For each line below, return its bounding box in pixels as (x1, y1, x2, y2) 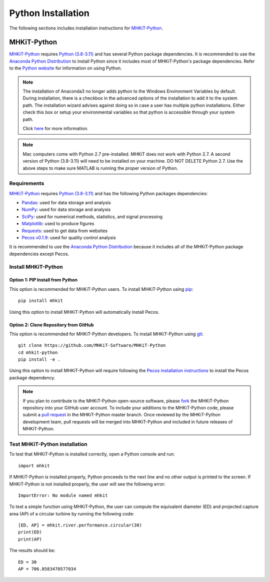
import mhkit (18, 463, 50, 468)
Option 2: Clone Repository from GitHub (9, 322, 94, 328)
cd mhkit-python (18, 349, 58, 355)
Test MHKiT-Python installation (9, 440, 87, 447)
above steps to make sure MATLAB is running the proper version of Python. (22, 165, 178, 171)
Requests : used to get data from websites (21, 228, 107, 234)
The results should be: (9, 547, 55, 553)
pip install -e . (18, 357, 60, 362)
